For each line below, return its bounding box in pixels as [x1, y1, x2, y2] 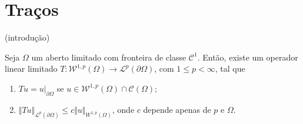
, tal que [215, 62, 245, 75]
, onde [112, 103, 135, 115]
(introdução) [5, 31, 50, 43]
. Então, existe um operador [197, 51, 298, 63]
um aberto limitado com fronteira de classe [31, 51, 187, 63]
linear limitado [5, 62, 58, 75]
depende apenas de [143, 103, 211, 115]
